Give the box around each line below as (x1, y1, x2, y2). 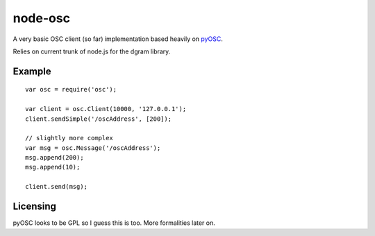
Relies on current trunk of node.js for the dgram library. (12, 47, 171, 56)
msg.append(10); (25, 163, 81, 171)
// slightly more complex (25, 134, 114, 142)
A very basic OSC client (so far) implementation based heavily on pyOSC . (12, 35, 224, 43)
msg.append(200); (25, 153, 84, 162)
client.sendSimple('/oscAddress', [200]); (25, 115, 172, 123)
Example (12, 65, 51, 77)
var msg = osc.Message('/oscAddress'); (25, 144, 161, 152)
